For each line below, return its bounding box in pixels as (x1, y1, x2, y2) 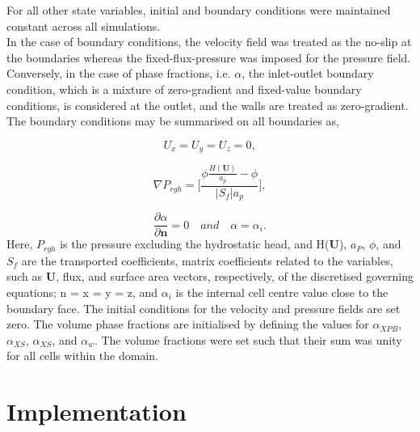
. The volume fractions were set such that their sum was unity (94, 331, 402, 348)
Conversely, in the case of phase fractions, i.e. (6, 65, 231, 82)
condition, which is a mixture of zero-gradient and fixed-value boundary (6, 80, 362, 97)
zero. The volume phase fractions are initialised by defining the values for (6, 316, 369, 332)
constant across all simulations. (6, 17, 161, 34)
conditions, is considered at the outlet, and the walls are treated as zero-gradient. (6, 96, 409, 113)
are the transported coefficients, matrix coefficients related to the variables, (21, 252, 393, 269)
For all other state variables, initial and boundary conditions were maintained (6, 2, 391, 18)
